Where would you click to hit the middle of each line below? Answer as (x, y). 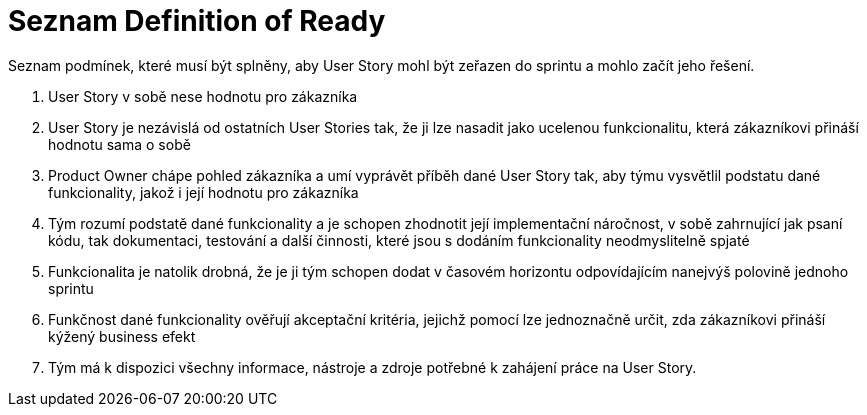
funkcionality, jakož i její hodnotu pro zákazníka (203, 192)
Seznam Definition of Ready (197, 21)
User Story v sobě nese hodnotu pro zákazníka (203, 96)
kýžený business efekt (122, 336)
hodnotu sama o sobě (119, 144)
